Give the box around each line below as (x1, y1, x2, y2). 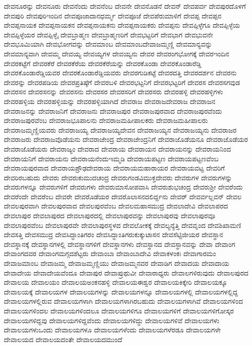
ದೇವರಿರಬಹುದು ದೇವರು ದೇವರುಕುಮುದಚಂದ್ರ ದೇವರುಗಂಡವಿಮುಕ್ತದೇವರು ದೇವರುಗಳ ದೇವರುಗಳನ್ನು (4, 172, 233, 182)
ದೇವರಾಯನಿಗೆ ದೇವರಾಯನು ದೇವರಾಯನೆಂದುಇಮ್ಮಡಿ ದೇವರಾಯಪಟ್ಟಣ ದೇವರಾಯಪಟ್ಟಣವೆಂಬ (4, 153, 219, 163)
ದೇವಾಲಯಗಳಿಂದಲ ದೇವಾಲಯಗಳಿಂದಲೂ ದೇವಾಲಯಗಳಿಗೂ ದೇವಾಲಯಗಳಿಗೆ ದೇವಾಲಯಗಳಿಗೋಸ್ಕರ (4, 306, 234, 315)
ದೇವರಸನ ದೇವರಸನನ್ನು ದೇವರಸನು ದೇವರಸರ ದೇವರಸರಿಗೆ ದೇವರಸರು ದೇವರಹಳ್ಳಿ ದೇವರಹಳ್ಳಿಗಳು (4, 86, 223, 97)
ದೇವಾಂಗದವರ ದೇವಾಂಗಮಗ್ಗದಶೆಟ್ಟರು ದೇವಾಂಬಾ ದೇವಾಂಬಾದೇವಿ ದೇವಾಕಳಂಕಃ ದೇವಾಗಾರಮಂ (4, 248, 216, 259)
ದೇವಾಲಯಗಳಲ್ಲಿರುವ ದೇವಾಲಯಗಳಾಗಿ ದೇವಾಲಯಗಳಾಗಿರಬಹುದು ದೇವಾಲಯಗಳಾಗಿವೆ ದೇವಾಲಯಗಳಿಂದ (4, 296, 243, 306)
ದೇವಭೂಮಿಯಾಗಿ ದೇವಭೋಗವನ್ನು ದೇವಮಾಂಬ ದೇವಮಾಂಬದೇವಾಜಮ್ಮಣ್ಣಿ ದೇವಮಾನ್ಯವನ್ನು (4, 39, 213, 49)
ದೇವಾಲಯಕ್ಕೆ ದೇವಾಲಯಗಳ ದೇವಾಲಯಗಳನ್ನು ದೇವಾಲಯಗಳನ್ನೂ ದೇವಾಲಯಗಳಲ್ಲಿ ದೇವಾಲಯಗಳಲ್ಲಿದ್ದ (4, 286, 238, 296)
